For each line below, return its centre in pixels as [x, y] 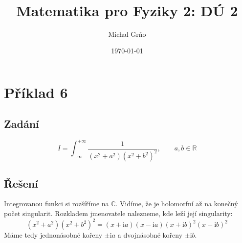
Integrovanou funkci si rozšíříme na [56, 204]
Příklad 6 [36, 92]
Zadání [22, 123]
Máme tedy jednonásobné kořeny [53, 235]
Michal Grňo [127, 34]
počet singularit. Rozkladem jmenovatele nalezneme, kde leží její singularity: [118, 213]
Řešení [21, 183]
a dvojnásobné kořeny [150, 235]
